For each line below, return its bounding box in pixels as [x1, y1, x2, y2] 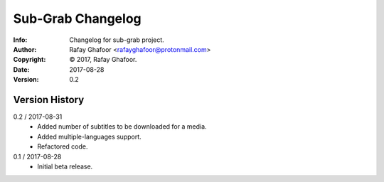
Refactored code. [37, 142, 88, 151]
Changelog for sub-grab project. [69, 36, 165, 44]
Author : [13, 45, 37, 53]
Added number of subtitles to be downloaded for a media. [37, 122, 207, 131]
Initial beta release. [37, 162, 93, 171]
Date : [13, 65, 30, 74]
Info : [13, 36, 28, 44]
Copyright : [13, 55, 46, 64]
